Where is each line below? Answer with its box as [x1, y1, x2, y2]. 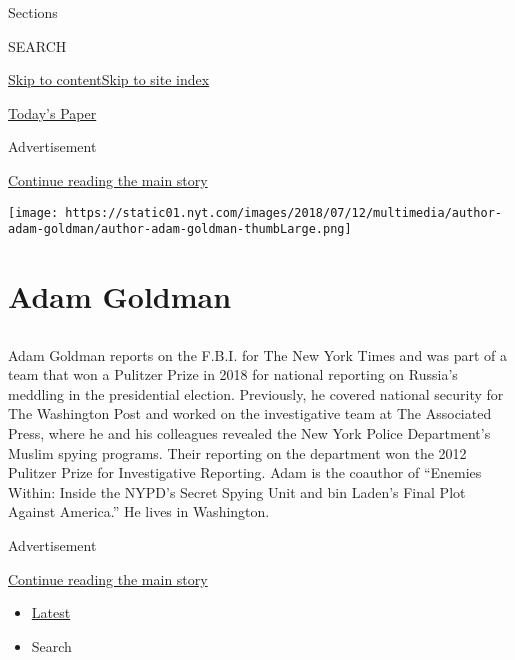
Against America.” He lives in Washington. [8, 501, 270, 522]
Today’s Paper [8, 102, 97, 123]
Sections [8, 2, 58, 22]
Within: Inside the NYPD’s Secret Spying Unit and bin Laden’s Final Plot [8, 481, 466, 502]
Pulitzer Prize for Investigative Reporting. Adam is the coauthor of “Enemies [8, 462, 482, 483]
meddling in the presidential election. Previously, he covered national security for [8, 383, 504, 404]
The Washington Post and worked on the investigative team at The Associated [8, 403, 492, 424]
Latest [31, 602, 71, 623]
